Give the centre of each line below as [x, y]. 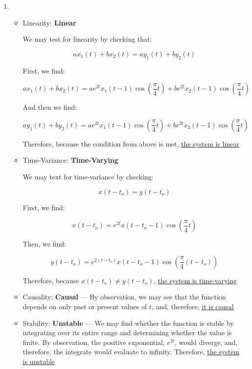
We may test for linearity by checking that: [87, 39]
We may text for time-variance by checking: [88, 176]
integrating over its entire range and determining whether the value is [127, 332]
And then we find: [50, 107]
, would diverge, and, [206, 342]
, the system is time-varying [195, 280]
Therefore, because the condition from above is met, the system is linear [131, 143]
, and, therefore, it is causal [193, 306]
